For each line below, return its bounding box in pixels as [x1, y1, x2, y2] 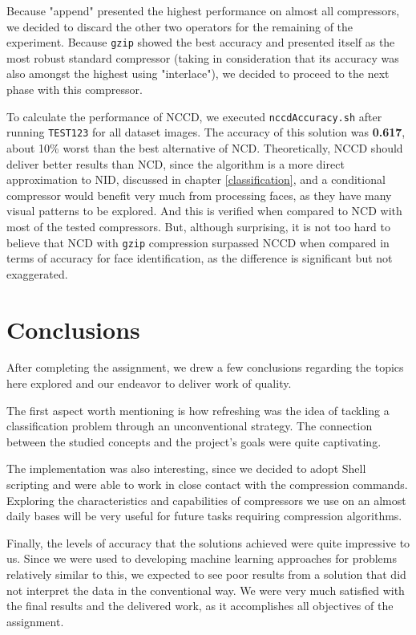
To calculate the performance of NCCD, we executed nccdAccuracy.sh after [6, 108, 382, 124]
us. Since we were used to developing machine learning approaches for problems [6, 550, 397, 567]
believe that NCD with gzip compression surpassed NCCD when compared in [6, 234, 390, 250]
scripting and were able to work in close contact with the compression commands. [6, 476, 408, 493]
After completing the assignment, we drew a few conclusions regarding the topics [6, 359, 404, 376]
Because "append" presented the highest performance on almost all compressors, [6, 2, 400, 18]
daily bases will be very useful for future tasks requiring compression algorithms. [6, 507, 402, 524]
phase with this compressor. [6, 81, 143, 98]
